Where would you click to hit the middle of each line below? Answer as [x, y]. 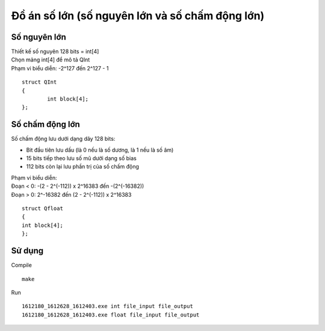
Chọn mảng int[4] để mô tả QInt [51, 60]
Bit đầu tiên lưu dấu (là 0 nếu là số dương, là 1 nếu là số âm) [100, 150]
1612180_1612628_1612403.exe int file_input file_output [108, 306]
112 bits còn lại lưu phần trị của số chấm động [83, 167]
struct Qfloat [42, 209]
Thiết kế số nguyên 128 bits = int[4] [55, 52]
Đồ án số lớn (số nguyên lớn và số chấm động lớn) [138, 16]
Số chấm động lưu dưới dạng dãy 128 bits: [63, 139]
